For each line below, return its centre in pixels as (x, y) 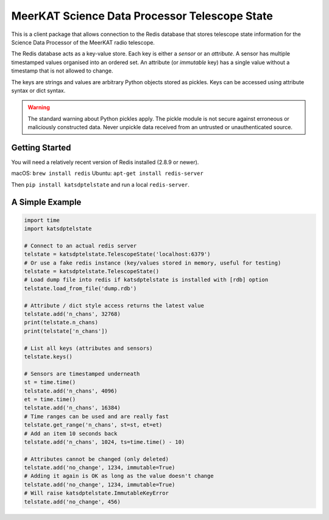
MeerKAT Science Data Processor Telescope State (142, 16)
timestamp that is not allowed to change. (62, 71)
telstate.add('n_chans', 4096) (71, 391)
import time (42, 220)
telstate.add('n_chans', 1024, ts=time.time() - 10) (104, 442)
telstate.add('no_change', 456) (73, 502)
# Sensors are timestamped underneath (82, 374)
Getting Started (41, 147)
